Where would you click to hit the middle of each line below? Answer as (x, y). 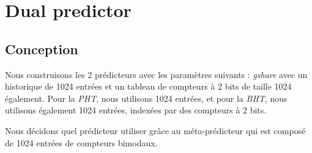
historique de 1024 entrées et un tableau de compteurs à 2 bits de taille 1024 (148, 86)
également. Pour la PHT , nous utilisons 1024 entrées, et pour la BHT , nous (146, 98)
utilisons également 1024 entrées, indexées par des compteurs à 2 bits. (136, 110)
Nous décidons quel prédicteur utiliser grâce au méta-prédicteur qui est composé (155, 130)
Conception (42, 48)
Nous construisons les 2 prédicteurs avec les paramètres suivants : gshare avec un (156, 74)
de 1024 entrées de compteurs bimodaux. (81, 142)
